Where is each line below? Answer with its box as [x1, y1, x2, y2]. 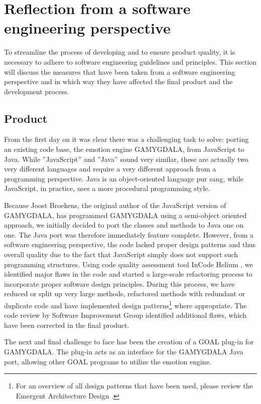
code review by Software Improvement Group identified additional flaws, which [4, 310, 246, 320]
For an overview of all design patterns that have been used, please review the [16, 380, 253, 391]
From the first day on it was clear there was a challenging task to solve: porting [4, 134, 249, 144]
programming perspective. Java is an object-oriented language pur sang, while [4, 173, 244, 183]
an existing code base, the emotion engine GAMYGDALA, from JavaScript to [4, 144, 244, 154]
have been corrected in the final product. [4, 319, 129, 330]
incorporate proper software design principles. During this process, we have [4, 278, 235, 289]
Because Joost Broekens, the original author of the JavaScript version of [4, 200, 226, 211]
